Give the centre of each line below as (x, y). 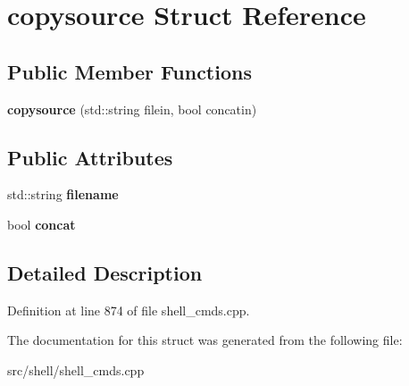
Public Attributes (90, 157)
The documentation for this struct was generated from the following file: (205, 340)
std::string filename (63, 194)
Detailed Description (105, 272)
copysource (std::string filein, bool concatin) (132, 109)
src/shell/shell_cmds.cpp (76, 369)
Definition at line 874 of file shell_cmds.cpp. (129, 310)
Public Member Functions (129, 71)
